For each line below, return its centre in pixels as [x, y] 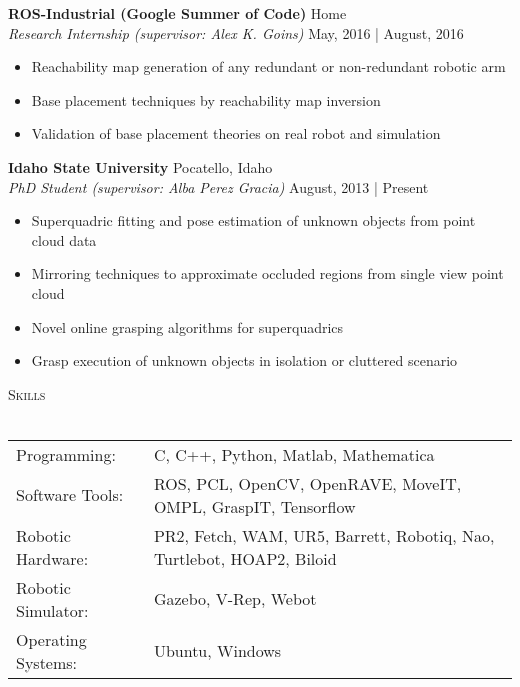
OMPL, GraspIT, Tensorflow [254, 506]
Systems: [47, 662]
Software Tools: [70, 495]
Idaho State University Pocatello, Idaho [140, 166]
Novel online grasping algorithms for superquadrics [187, 326]
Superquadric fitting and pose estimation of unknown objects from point [253, 220]
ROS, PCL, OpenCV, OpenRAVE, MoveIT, [307, 483]
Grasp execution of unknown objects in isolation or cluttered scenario [244, 360]
